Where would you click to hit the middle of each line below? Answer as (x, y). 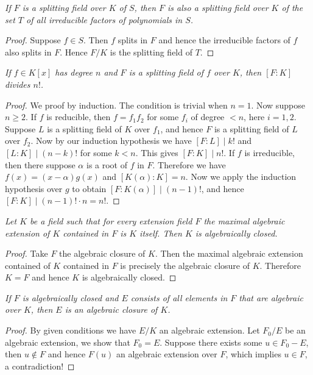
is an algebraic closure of (111, 309)
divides (18, 84)
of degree (208, 117)
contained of (28, 265)
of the (292, 7)
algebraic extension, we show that (68, 342)
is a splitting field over (64, 7)
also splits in (28, 52)
